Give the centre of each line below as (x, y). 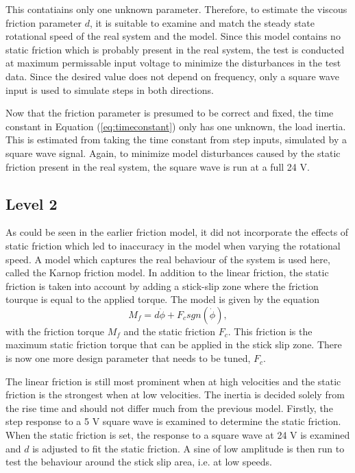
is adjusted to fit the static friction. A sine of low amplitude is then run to (188, 448)
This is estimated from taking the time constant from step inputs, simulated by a (176, 140)
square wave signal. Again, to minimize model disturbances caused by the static (173, 153)
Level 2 (32, 203)
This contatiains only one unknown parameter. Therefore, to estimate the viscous (176, 9)
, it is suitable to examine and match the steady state (202, 22)
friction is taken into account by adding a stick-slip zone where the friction (162, 286)
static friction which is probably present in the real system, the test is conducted (175, 49)
